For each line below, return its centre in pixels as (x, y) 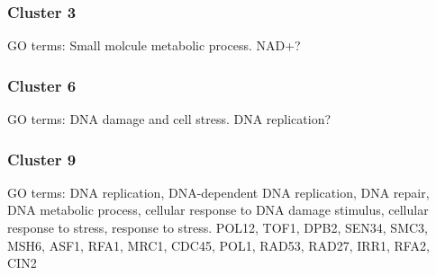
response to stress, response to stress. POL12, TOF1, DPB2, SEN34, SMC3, (218, 228)
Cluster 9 (42, 159)
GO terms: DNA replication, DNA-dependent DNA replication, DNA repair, (218, 192)
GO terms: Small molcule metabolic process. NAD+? (154, 45)
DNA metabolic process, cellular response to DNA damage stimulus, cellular (218, 210)
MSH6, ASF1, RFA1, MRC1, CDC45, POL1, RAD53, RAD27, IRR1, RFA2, (218, 245)
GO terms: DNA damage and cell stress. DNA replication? (169, 119)
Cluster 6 (42, 85)
